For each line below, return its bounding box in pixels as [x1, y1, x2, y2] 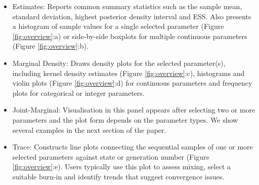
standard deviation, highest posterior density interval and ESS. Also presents [12, 11, 251, 21]
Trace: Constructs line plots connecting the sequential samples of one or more [12, 141, 253, 152]
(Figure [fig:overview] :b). [12, 41, 89, 51]
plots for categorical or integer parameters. [12, 87, 145, 98]
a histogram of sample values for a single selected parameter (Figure [12, 21, 224, 31]
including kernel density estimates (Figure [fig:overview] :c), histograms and [12, 67, 245, 78]
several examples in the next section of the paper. [12, 124, 166, 135]
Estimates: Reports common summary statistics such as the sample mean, [12, 1, 242, 11]
